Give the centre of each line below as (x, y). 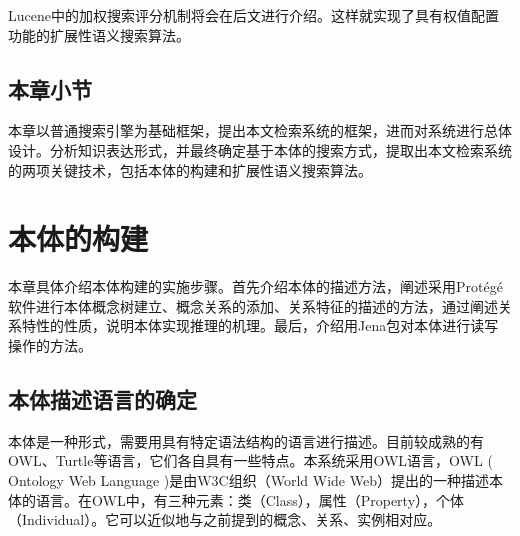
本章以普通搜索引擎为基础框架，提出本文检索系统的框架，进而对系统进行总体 (260, 130)
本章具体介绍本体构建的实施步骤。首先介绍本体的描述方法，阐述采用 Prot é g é (255, 286)
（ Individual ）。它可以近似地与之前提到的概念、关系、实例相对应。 (225, 519)
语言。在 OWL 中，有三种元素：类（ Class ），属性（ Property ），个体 (250, 499)
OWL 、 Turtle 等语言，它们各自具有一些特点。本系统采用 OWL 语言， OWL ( (250, 460)
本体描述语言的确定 (102, 399)
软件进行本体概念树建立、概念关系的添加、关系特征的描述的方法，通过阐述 (253, 305)
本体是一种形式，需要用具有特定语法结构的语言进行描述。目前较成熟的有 (246, 440)
